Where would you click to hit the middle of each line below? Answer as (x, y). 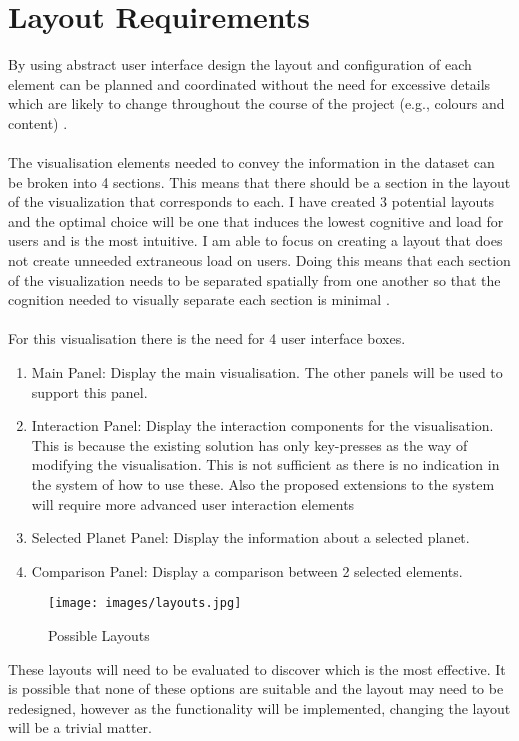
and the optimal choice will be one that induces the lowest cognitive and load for (256, 220)
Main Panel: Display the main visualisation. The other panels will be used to (267, 372)
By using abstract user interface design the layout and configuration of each (240, 64)
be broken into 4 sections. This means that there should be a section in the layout (259, 181)
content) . (38, 122)
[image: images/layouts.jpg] (145, 603)
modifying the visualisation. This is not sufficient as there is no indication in (265, 464)
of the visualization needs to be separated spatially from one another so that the (254, 279)
